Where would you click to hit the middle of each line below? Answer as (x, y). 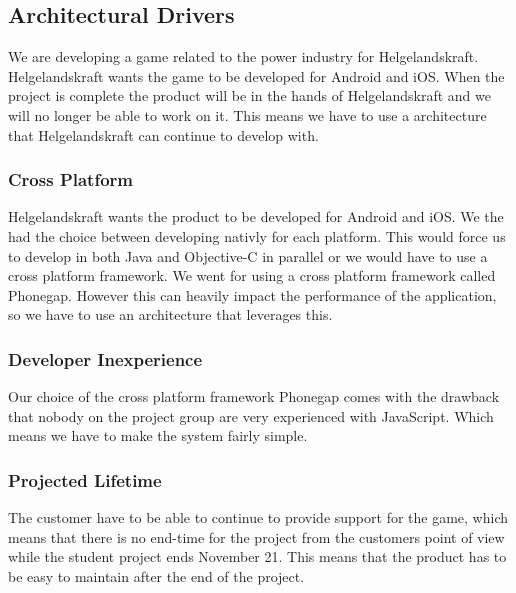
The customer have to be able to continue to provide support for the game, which (258, 517)
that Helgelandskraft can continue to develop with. (163, 134)
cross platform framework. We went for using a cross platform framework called (252, 275)
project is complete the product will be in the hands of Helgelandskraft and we (249, 95)
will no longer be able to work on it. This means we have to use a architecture (247, 114)
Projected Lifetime (85, 479)
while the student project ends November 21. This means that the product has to (257, 556)
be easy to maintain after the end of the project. (156, 575)
